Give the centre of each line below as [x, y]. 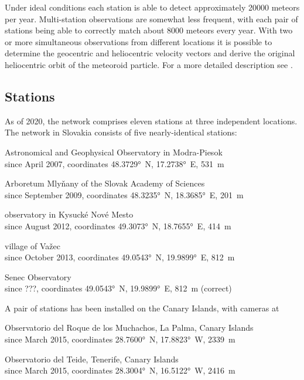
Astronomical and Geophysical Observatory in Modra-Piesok [114, 152]
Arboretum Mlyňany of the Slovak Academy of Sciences [105, 183]
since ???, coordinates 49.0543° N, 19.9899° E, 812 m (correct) [118, 288]
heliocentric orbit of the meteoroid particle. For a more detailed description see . [149, 64]
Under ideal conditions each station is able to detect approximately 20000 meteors [152, 7]
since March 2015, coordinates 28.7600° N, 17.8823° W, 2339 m [120, 339]
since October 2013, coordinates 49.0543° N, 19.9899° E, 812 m [120, 257]
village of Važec [33, 245]
